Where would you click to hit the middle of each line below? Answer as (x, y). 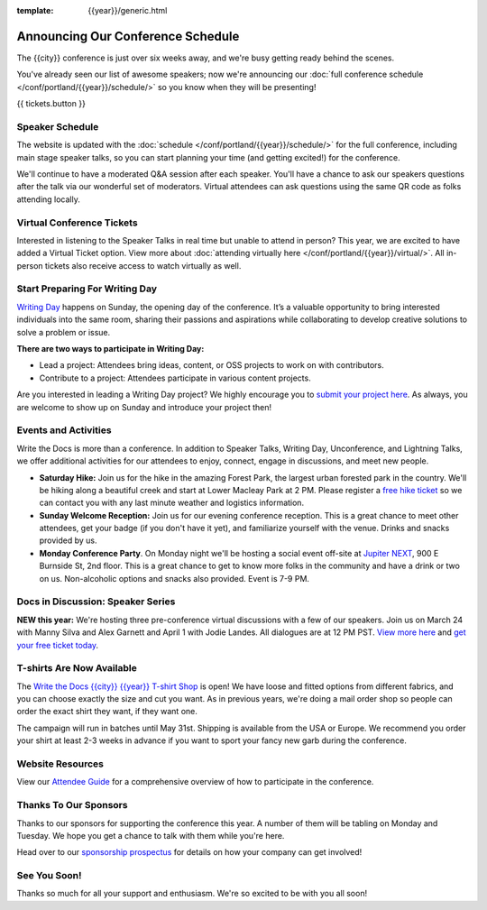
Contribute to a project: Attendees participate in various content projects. (175, 378)
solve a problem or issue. (64, 332)
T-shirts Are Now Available (77, 668)
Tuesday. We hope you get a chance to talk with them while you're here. (151, 835)
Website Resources (60, 764)
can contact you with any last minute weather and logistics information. (172, 503)
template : (35, 10)
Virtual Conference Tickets (78, 223)
